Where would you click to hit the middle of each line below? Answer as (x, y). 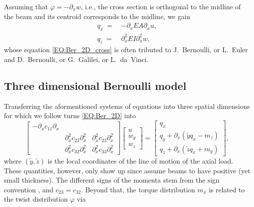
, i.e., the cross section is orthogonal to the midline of (161, 6)
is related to (227, 189)
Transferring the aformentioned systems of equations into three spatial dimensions (127, 106)
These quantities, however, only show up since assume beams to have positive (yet (127, 170)
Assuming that (26, 6)
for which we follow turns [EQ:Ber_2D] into (70, 115)
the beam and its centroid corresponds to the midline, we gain (97, 16)
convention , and (29, 189)
